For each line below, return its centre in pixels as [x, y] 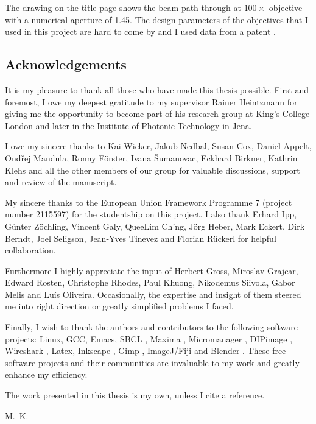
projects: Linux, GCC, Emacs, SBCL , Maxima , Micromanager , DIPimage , [149, 338]
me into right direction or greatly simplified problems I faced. [119, 306]
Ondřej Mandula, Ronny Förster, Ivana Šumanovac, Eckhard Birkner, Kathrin [151, 157]
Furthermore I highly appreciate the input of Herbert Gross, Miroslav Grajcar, [152, 270]
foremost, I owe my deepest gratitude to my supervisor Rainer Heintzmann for [151, 101]
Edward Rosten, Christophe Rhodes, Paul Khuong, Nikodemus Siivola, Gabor [150, 282]
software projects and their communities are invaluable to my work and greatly [152, 362]
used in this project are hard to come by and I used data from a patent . [140, 31]
